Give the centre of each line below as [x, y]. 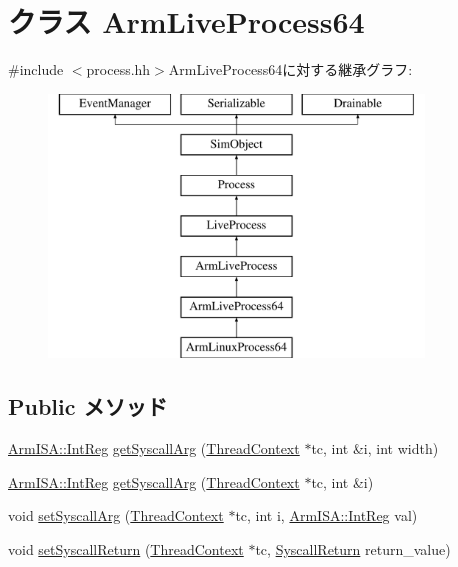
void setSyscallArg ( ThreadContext [116, 515]
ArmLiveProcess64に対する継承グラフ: [290, 69]
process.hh [118, 69]
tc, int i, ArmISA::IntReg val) [326, 515]
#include [36, 69]
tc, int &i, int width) [375, 448]
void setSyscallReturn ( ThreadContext [126, 548]
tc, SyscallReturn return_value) [353, 548]
